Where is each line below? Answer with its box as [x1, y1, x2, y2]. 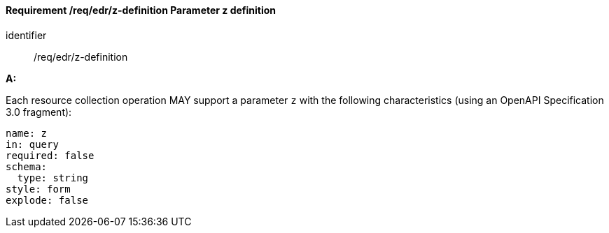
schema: [6, 160, 48, 172]
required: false [6, 149, 94, 161]
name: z [6, 127, 48, 139]
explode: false [6, 194, 89, 206]
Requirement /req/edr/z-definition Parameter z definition [6, 4, 276, 16]
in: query [6, 138, 59, 150]
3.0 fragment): [6, 105, 72, 118]
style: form [6, 183, 71, 195]
